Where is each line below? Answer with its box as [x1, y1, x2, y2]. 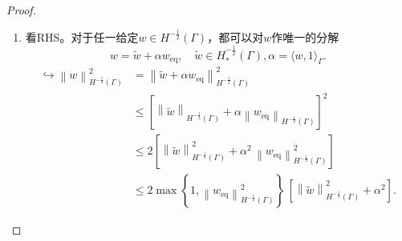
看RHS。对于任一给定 [25, 28, 139, 45]
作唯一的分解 [271, 28, 339, 45]
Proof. [6, 2, 36, 18]
